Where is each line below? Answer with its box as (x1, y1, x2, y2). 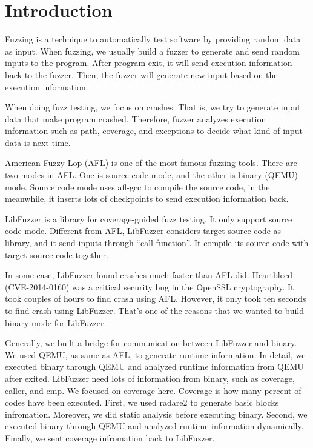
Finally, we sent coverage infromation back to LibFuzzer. (5, 431, 215, 444)
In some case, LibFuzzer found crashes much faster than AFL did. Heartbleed (5, 269, 292, 281)
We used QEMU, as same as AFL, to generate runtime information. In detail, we (5, 348, 306, 361)
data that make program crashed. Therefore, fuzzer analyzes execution (5, 112, 266, 125)
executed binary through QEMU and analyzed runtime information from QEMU (5, 360, 304, 373)
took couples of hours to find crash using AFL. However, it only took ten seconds (5, 292, 306, 305)
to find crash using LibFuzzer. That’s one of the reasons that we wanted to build (5, 304, 305, 316)
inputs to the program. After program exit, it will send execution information (5, 56, 292, 69)
